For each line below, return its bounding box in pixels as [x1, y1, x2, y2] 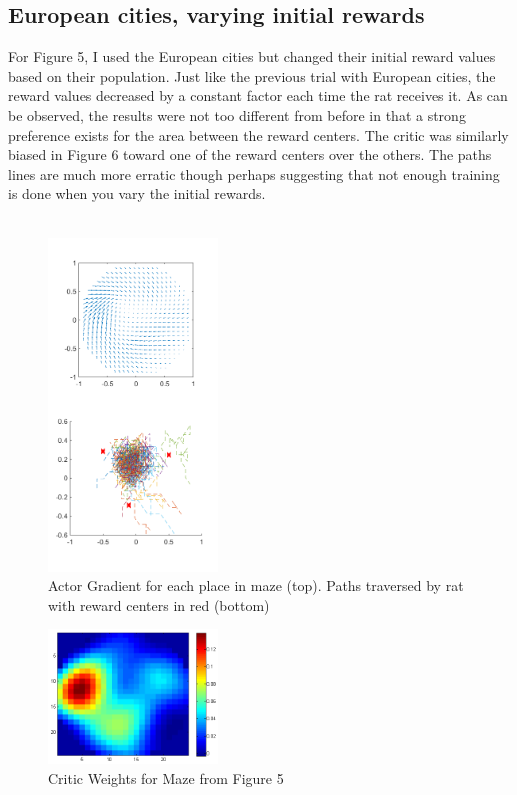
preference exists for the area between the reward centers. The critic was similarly [8, 124, 509, 145]
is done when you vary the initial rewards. [8, 183, 266, 204]
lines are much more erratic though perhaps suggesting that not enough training [8, 163, 500, 184]
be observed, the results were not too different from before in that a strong [8, 104, 466, 125]
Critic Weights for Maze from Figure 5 [48, 768, 284, 789]
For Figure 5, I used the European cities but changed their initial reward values [8, 46, 496, 67]
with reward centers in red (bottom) [48, 594, 270, 615]
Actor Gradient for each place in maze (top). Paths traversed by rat [48, 575, 464, 596]
